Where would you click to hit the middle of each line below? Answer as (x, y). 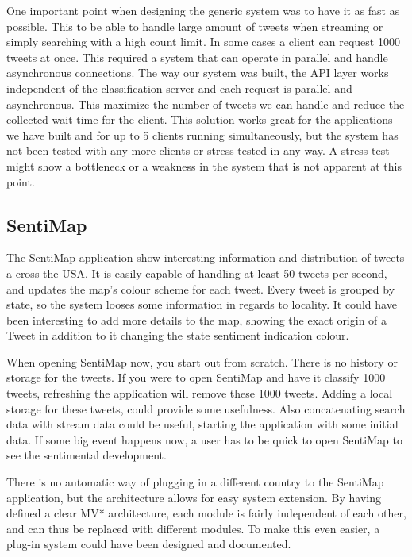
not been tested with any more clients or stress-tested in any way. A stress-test (198, 150)
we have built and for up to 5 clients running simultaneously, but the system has (202, 134)
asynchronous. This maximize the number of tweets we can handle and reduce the (206, 104)
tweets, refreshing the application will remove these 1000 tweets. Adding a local (200, 393)
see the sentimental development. (87, 455)
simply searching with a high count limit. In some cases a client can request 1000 (203, 42)
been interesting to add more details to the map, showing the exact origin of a (197, 319)
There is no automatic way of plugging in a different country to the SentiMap (195, 482)
